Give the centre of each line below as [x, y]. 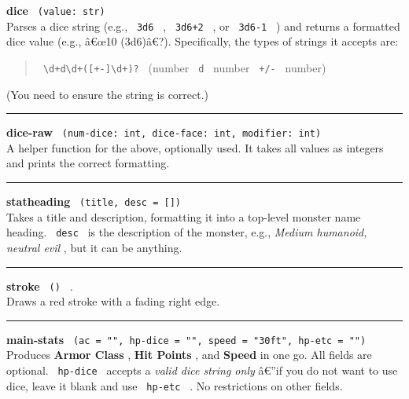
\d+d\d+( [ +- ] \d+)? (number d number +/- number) [184, 67]
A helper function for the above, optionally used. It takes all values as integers [195, 147]
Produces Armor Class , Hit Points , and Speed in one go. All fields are [189, 355]
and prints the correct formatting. [88, 163]
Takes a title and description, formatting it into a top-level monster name [184, 216]
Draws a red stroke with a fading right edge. [113, 301]
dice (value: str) [56, 10]
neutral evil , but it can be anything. [94, 247]
